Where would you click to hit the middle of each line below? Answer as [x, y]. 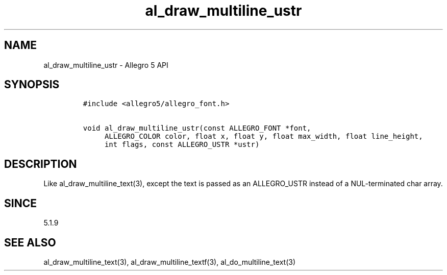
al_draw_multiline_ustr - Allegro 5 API [106, 65]
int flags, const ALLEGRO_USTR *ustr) [182, 145]
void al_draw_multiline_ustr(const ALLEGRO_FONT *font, [197, 128]
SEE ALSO [30, 242]
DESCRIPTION [41, 164]
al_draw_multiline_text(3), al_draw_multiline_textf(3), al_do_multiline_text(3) [170, 262]
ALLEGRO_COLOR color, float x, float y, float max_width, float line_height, [264, 136]
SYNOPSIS [32, 85]
